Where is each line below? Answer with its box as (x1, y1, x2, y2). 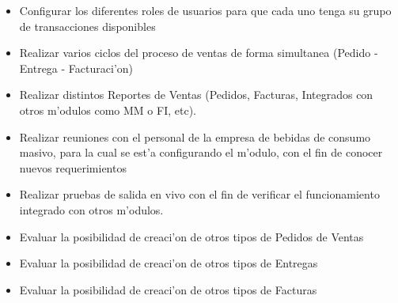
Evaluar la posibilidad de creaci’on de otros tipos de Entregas (19, 255, 318, 271)
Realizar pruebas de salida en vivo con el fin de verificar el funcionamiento (19, 186, 380, 203)
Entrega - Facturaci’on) (19, 59, 134, 76)
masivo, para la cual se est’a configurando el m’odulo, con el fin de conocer (19, 144, 383, 161)
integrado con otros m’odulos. (19, 201, 164, 218)
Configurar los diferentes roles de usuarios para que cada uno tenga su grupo (19, 2, 392, 18)
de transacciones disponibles (19, 17, 156, 34)
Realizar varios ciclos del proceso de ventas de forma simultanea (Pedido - (19, 44, 378, 61)
